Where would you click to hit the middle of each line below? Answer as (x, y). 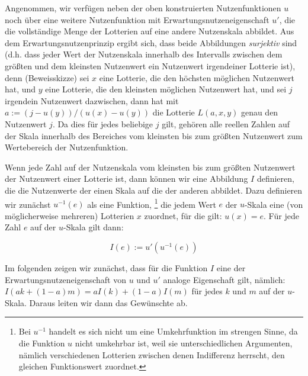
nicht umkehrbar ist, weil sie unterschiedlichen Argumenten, (184, 343)
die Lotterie (174, 112)
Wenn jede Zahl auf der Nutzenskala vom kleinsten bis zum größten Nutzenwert (150, 167)
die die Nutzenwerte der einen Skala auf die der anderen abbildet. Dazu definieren (154, 190)
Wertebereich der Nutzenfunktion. (67, 147)
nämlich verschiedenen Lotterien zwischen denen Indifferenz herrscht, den (152, 354)
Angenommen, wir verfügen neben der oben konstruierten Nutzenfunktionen (143, 8)
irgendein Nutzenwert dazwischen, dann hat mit (92, 100)
